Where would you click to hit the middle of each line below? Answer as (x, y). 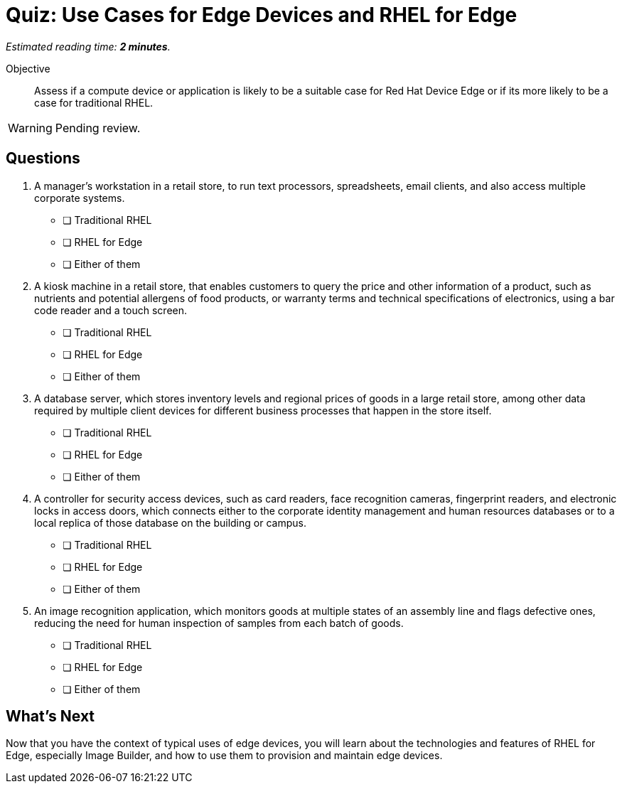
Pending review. (98, 128)
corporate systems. (80, 198)
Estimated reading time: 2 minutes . (88, 46)
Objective (28, 68)
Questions (43, 159)
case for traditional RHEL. (94, 102)
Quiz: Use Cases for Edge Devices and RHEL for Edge (262, 15)
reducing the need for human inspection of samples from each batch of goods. (219, 623)
